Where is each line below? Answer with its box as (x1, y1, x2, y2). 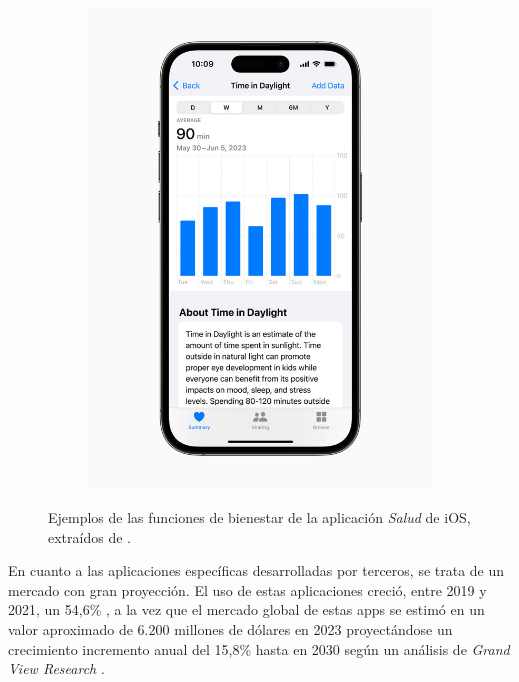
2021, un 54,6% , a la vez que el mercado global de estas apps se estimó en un (8, 599, 485, 620)
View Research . (8, 658, 105, 679)
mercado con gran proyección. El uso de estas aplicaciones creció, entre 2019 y (8, 579, 487, 600)
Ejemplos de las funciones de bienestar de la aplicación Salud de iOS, (48, 507, 471, 528)
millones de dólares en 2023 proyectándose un (174, 619, 453, 640)
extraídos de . (48, 526, 131, 547)
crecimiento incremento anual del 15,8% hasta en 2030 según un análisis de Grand (8, 638, 510, 659)
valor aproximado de (8, 619, 133, 640)
